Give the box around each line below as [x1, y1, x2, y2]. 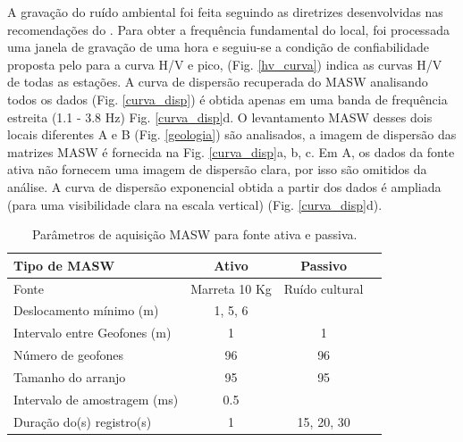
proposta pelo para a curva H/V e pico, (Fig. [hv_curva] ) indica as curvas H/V [7, 54, 442, 73]
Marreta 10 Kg [190, 279, 272, 297]
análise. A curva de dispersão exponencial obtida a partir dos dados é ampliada [7, 177, 442, 196]
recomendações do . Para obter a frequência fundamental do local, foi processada [7, 20, 450, 38]
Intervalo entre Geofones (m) [13, 323, 172, 342]
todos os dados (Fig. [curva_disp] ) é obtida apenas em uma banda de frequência [7, 89, 448, 108]
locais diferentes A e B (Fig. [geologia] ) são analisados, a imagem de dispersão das [7, 125, 457, 144]
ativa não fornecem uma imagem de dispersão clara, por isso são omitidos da [7, 160, 427, 179]
